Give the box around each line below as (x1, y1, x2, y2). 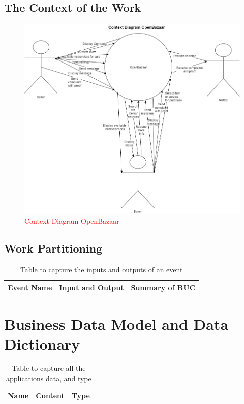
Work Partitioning (4, 240, 103, 256)
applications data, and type (6, 372, 91, 383)
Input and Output (59, 282, 124, 292)
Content (36, 390, 65, 401)
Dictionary (4, 333, 80, 354)
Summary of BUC (131, 282, 196, 292)
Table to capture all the (12, 363, 86, 374)
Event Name (8, 282, 52, 292)
